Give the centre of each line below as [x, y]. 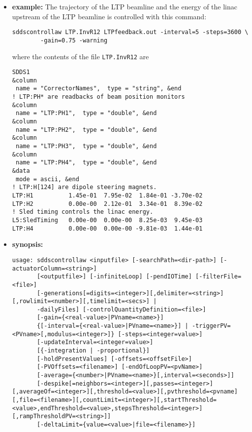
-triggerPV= [211, 326]
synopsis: [28, 244]
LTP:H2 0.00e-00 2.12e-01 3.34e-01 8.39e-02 [107, 204]
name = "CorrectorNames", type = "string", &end [98, 89]
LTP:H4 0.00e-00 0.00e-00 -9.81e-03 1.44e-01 [107, 228]
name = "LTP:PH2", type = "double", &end [86, 130]
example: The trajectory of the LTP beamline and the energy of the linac [125, 6]
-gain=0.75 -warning [74, 40]
